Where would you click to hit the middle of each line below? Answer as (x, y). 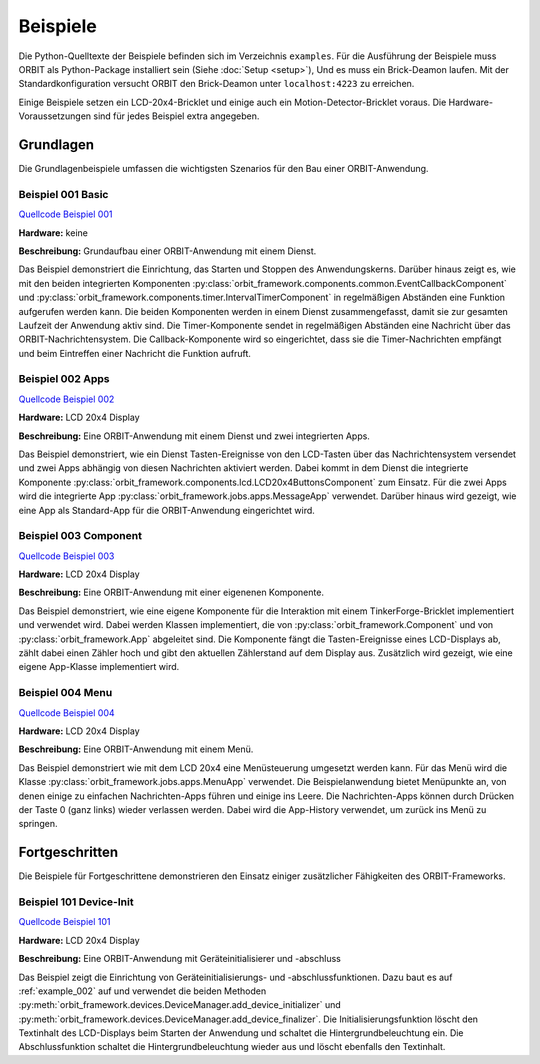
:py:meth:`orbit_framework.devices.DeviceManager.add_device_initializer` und (180, 1005)
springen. (38, 824)
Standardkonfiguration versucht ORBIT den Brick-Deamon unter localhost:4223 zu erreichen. (216, 84)
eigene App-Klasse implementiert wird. (99, 667)
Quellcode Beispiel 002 (66, 399)
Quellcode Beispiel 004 (66, 712)
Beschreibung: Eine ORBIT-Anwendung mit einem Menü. (136, 749)
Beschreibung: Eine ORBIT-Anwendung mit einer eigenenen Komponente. (171, 592)
